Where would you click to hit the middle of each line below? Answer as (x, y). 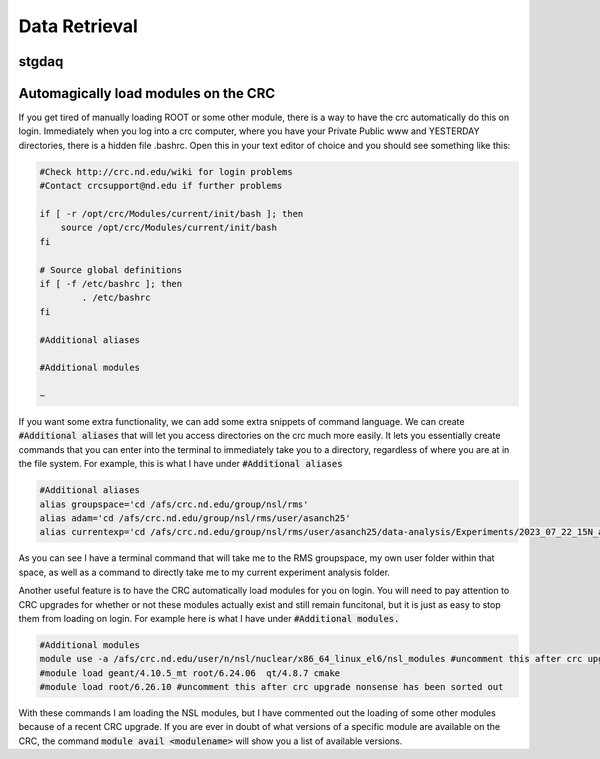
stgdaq (41, 61)
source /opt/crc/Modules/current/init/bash (168, 228)
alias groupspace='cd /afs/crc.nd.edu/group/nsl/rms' (174, 504)
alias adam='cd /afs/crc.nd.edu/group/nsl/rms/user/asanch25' (195, 518)
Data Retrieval (78, 26)
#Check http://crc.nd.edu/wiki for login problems (166, 171)
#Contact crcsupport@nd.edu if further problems (161, 186)
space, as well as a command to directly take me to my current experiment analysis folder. (204, 572)
